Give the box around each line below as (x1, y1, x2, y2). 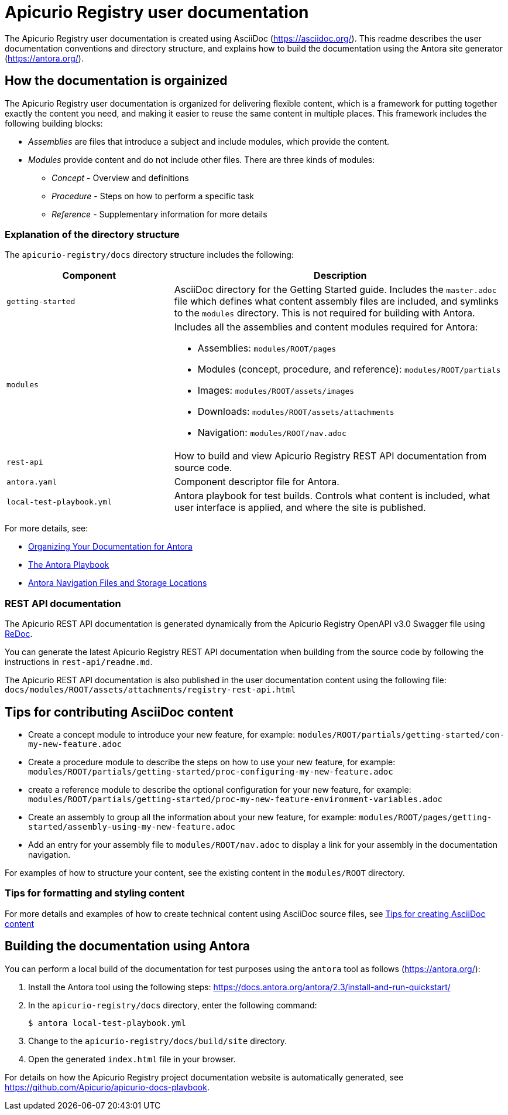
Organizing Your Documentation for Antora (28, 541, 193, 552)
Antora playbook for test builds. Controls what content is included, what (174, 490, 490, 502)
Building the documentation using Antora (5, 939, 250, 954)
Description (314, 270, 367, 282)
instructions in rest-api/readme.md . (5, 657, 153, 667)
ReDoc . (5, 629, 33, 639)
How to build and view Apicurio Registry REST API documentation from (174, 450, 487, 462)
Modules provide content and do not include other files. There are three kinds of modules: (28, 154, 375, 165)
